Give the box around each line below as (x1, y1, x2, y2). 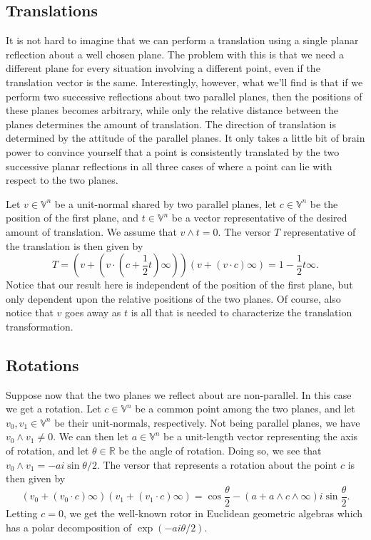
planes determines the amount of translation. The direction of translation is (6, 116, 336, 131)
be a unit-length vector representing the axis (163, 429, 358, 444)
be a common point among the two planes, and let (135, 401, 355, 416)
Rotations (6, 353, 79, 375)
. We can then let (53, 429, 128, 444)
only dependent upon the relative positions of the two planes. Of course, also (6, 291, 341, 306)
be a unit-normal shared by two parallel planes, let (54, 196, 277, 211)
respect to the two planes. (6, 172, 118, 187)
